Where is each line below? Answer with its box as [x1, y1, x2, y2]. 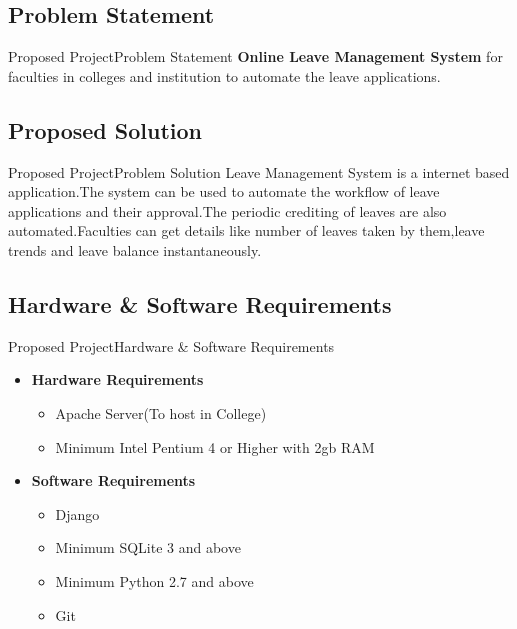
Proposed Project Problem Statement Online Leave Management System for [8, 46, 503, 67]
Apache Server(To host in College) [55, 402, 267, 423]
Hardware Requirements [31, 369, 204, 390]
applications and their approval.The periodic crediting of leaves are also [8, 200, 447, 221]
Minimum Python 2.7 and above [55, 570, 254, 591]
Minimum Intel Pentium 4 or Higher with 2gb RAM [55, 436, 375, 457]
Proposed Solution [8, 114, 202, 145]
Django [55, 503, 100, 524]
